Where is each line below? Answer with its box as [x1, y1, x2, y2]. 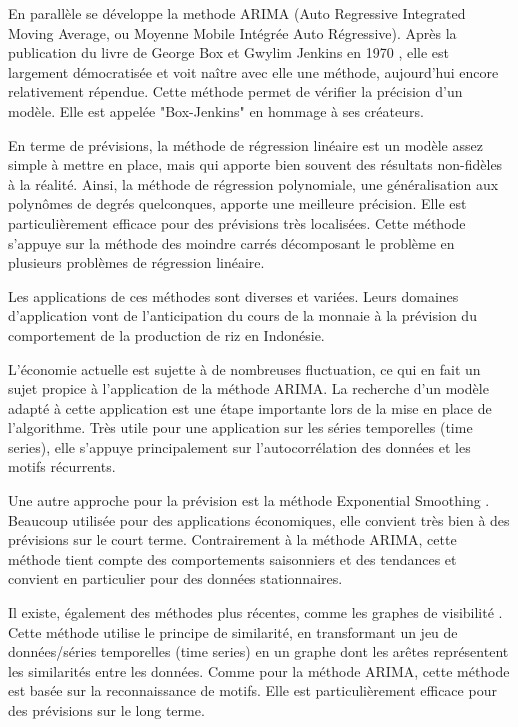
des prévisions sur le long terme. [8, 700, 205, 720]
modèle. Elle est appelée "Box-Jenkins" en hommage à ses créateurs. [8, 100, 424, 121]
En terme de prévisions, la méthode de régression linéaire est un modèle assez [8, 134, 483, 155]
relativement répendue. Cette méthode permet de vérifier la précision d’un [8, 81, 463, 102]
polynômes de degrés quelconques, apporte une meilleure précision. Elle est [8, 193, 467, 214]
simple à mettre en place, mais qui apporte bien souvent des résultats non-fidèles [8, 154, 503, 175]
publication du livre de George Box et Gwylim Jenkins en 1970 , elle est [8, 42, 450, 63]
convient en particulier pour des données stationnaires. [8, 568, 343, 589]
